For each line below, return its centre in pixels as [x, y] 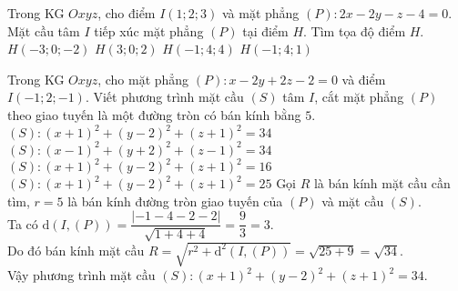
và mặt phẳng [260, 13]
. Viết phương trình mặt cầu [164, 97]
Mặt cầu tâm [44, 30]
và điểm [364, 79]
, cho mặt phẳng [143, 79]
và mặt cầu [353, 201]
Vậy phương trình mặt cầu [81, 275]
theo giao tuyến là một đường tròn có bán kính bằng [154, 114]
